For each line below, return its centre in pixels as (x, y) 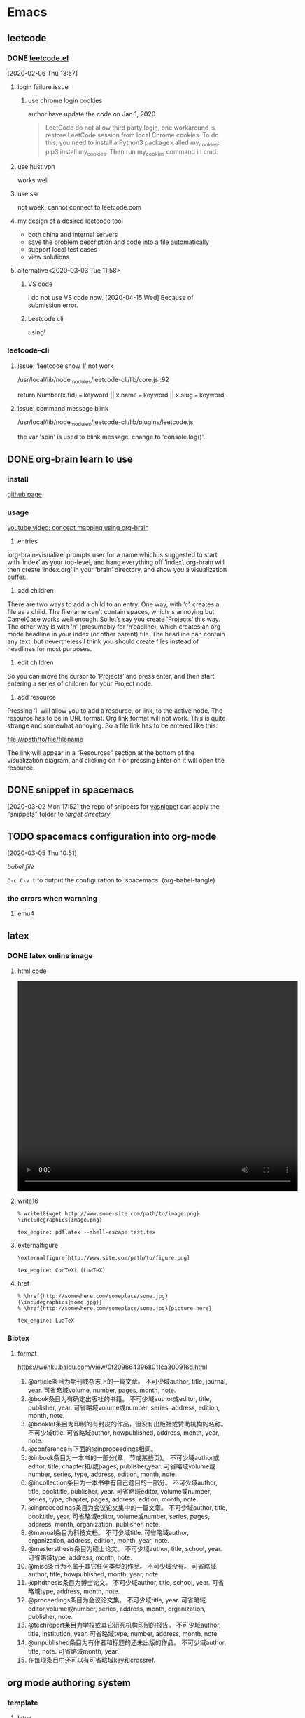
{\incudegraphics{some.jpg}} (60, 1302)
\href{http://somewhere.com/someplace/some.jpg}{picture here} (118, 1308)
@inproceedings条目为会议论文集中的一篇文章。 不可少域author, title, (128, 1508)
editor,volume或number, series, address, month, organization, (117, 1609)
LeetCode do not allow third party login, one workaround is (130, 128)
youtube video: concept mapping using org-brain (78, 528)
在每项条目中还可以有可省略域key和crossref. (92, 1660)
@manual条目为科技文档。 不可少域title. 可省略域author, (108, 1533)
